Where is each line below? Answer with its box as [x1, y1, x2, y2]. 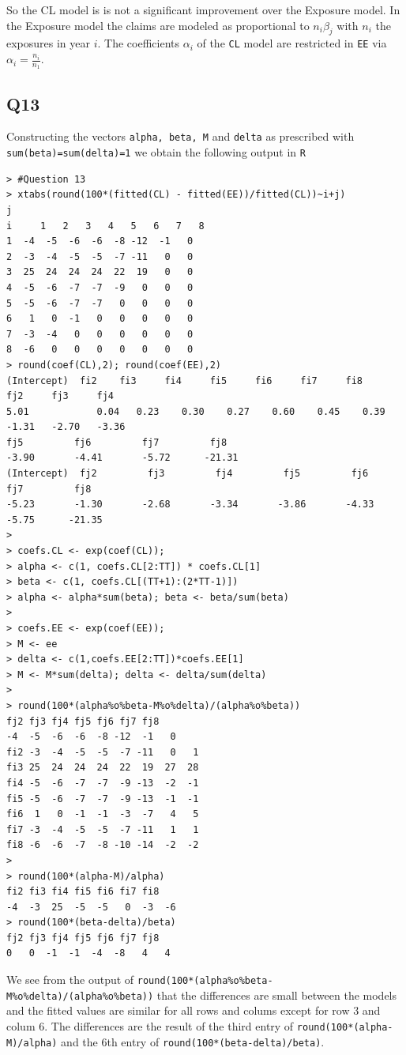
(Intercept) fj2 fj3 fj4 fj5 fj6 [6, 468, 369, 480]
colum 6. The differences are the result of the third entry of [6, 1017, 294, 1034]
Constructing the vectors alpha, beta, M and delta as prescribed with [6, 128, 355, 145]
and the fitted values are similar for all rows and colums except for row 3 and [6, 1002, 381, 1019]
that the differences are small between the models [156, 986, 397, 1003]
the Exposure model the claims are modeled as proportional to [6, 17, 310, 33]
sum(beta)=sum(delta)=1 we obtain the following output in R [6, 144, 306, 160]
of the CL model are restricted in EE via [197, 35, 387, 51]
